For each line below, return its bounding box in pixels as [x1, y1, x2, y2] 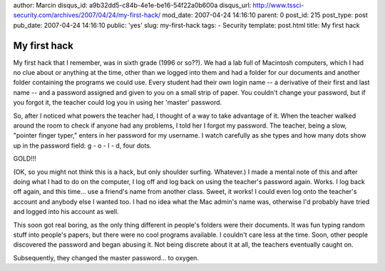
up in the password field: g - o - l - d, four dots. [13, 141, 152, 150]
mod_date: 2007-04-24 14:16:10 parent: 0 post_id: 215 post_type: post [162, 11, 369, 19]
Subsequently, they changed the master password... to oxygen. [13, 253, 200, 262]
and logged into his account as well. [13, 208, 119, 216]
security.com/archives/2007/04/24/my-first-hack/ [13, 11, 161, 19]
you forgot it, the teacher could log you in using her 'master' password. [13, 98, 222, 107]
